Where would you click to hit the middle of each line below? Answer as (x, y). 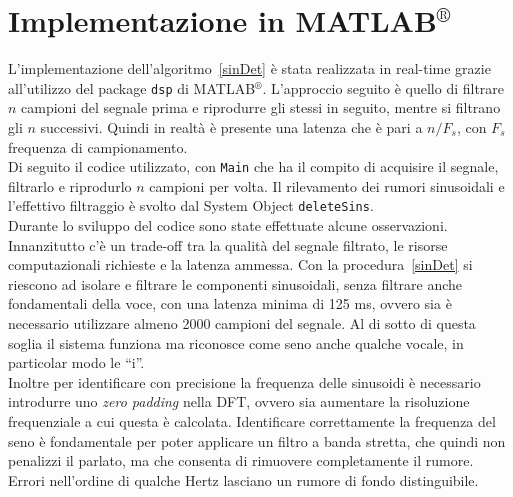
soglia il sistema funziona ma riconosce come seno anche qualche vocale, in (236, 342)
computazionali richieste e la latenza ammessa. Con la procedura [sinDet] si (240, 264)
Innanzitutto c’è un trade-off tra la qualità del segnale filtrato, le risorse (228, 244)
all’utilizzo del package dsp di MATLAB (132, 87)
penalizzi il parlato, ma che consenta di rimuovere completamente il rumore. (241, 460)
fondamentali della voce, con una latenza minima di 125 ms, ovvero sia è (230, 303)
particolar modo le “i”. (76, 362)
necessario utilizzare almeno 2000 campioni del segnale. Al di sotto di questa (242, 323)
